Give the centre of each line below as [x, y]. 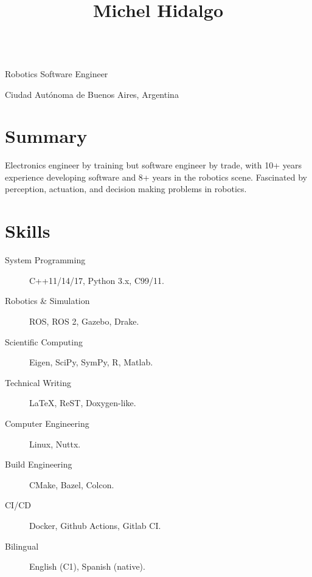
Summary [46, 136]
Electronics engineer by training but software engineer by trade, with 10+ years [153, 165]
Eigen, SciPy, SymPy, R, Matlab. [91, 362]
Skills [28, 231]
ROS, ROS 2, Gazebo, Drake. [84, 321]
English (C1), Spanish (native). [87, 566]
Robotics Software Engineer [57, 73]
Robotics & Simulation [47, 301]
